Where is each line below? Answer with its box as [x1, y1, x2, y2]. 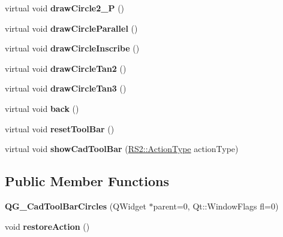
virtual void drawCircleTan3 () [5, 82, 127, 95]
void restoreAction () [5, 220, 90, 232]
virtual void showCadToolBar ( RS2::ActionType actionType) [5, 142, 239, 155]
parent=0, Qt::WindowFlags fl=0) [153, 199, 279, 212]
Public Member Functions [5, 172, 169, 190]
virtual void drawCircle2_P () [5, 2, 125, 14]
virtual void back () [5, 102, 79, 114]
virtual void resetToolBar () [5, 122, 115, 135]
